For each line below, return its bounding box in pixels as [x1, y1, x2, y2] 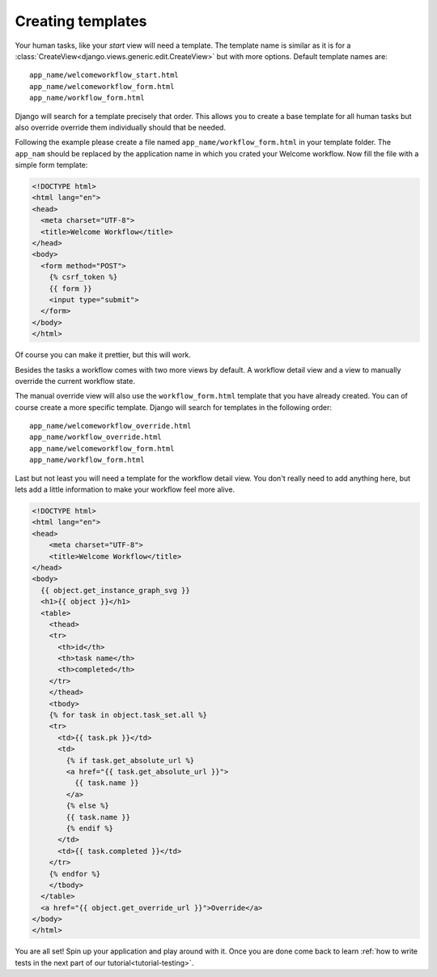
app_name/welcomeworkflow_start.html [29, 70, 180, 80]
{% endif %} [66, 823, 113, 833]
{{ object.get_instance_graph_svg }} [40, 586, 190, 595]
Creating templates [15, 12, 147, 30]
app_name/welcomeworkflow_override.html [29, 421, 192, 431]
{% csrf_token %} [49, 272, 118, 282]
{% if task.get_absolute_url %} [66, 756, 194, 765]
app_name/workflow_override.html [29, 433, 162, 442]
